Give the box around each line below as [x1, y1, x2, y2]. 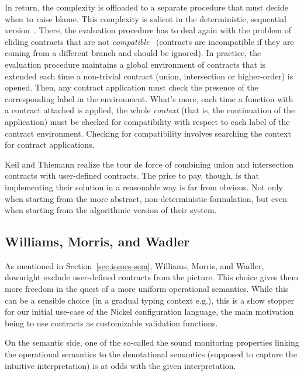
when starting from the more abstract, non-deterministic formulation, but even [5, 192, 288, 204]
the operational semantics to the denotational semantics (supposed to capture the [5, 348, 297, 360]
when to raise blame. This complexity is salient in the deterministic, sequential [5, 12, 286, 25]
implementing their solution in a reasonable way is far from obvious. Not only [5, 180, 283, 193]
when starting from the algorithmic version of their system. [5, 204, 217, 216]
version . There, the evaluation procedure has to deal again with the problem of [5, 24, 291, 36]
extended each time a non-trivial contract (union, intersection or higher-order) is [5, 69, 293, 82]
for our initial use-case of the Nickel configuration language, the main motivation [5, 305, 294, 318]
